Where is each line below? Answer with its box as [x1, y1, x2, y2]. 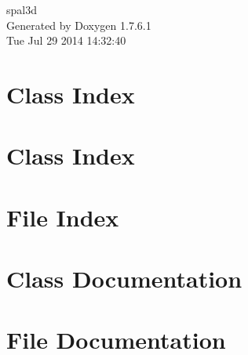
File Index [6, 201, 119, 233]
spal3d [6, 2, 37, 17]
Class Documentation [6, 263, 243, 295]
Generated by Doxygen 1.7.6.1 [6, 16, 151, 33]
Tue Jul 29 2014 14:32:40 [6, 32, 126, 49]
